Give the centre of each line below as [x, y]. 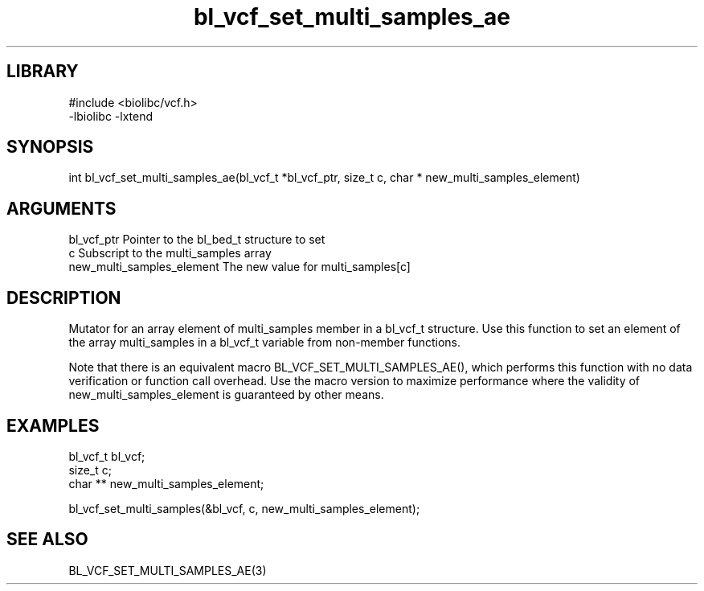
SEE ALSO [47, 540]
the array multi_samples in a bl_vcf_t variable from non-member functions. [265, 343]
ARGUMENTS [61, 208]
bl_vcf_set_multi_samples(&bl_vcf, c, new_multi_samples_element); [244, 508]
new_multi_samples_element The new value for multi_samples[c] [239, 267]
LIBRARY [43, 72]
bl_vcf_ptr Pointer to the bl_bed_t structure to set [197, 240]
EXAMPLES [53, 425]
